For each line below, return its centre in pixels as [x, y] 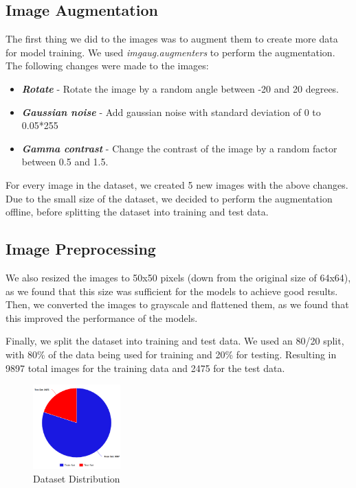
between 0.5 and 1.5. [65, 162]
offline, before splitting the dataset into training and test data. [137, 212]
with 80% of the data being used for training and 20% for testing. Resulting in [171, 354]
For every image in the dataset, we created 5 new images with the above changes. [177, 184]
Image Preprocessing [81, 249]
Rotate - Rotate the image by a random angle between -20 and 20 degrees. [180, 88]
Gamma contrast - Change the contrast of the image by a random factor [179, 148]
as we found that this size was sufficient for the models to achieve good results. [172, 291]
